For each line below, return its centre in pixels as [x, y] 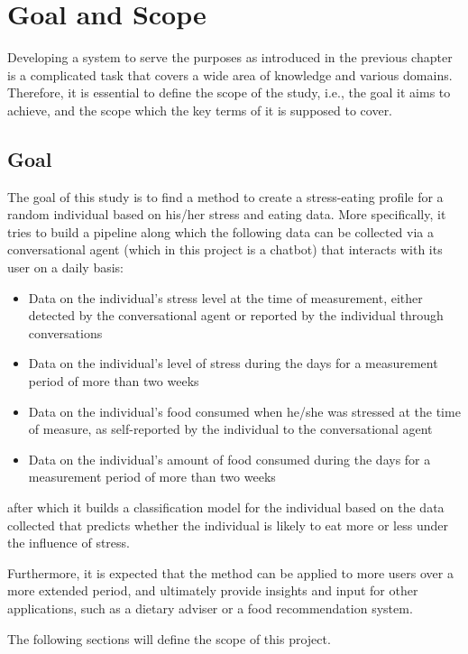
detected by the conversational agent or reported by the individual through [236, 315]
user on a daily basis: [65, 267]
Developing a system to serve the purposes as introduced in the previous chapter [230, 57]
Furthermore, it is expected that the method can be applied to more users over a [230, 572]
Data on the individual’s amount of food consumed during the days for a [229, 459]
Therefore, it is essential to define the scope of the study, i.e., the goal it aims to [229, 92]
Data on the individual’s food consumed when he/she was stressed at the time [244, 411]
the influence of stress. [69, 543]
